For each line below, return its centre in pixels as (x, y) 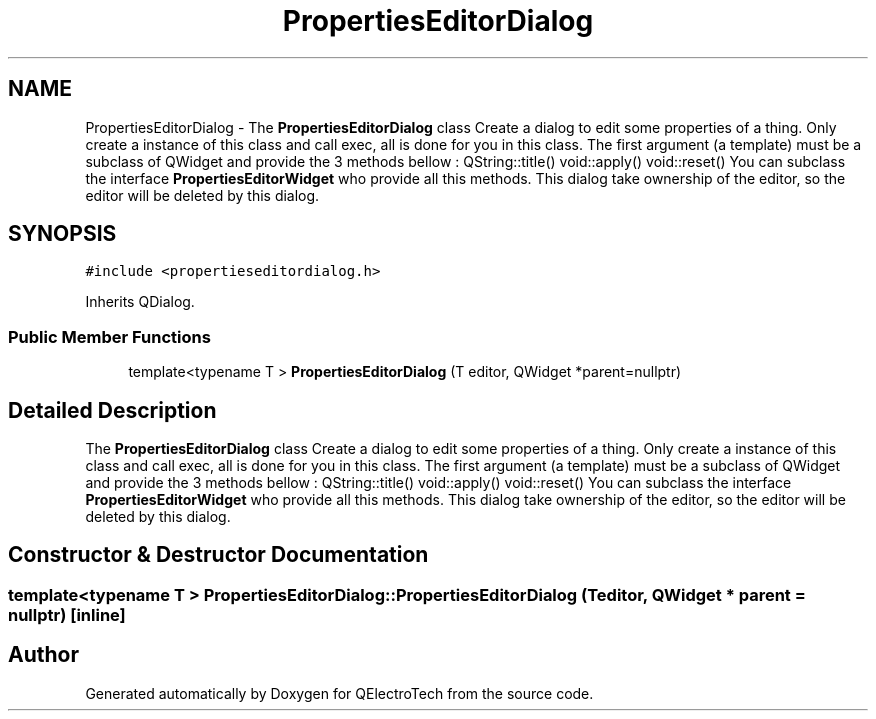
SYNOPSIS (62, 234)
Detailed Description (112, 410)
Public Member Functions (109, 336)
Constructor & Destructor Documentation (218, 555)
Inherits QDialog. (140, 302)
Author (43, 655)
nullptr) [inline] (67, 614)
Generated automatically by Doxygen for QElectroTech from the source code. (339, 693)
